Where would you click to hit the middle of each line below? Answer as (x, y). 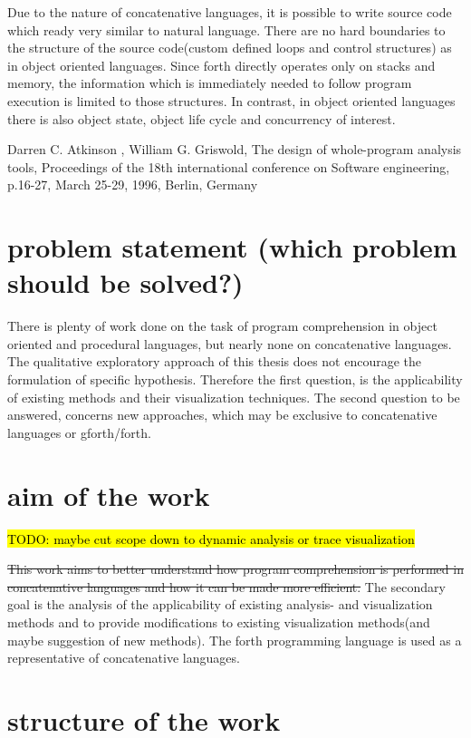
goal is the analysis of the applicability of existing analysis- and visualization (220, 604)
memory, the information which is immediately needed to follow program (210, 83)
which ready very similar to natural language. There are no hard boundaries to (226, 29)
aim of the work (109, 495)
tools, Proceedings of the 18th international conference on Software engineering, (229, 166)
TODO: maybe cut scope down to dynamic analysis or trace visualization (211, 538)
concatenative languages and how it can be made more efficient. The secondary (226, 586)
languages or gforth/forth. (79, 432)
